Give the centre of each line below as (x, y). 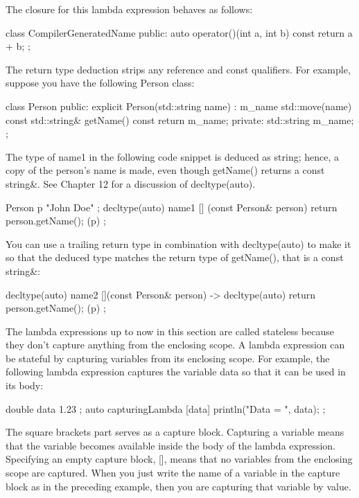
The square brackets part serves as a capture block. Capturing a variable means (175, 432)
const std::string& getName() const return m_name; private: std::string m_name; (180, 119)
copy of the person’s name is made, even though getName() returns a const (165, 170)
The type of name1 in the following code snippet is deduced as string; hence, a (172, 156)
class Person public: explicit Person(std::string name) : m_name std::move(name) (179, 106)
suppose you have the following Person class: (100, 83)
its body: (25, 385)
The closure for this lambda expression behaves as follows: (129, 9)
